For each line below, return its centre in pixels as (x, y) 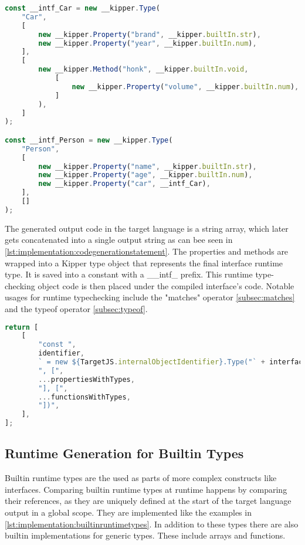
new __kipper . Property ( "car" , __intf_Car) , (124, 184)
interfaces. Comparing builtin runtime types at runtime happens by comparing (146, 489)
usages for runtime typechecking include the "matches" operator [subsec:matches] (150, 297)
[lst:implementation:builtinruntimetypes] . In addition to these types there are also (152, 524)
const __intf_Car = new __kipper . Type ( (82, 8)
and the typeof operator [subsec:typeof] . (76, 308)
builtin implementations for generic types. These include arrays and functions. (145, 535)
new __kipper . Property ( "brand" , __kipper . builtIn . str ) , (150, 34)
